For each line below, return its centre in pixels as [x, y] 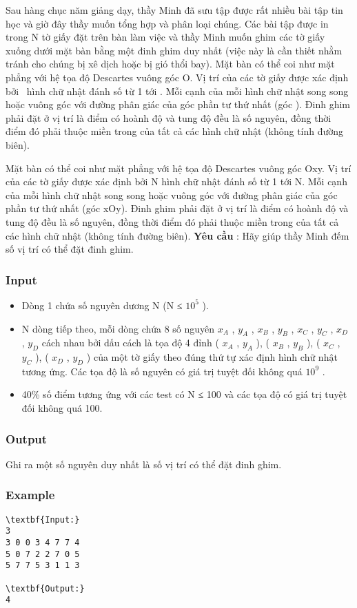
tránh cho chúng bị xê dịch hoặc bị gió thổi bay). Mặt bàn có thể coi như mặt [170, 64]
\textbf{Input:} [43, 520]
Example [30, 495]
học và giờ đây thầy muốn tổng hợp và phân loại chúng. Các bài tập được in [167, 23]
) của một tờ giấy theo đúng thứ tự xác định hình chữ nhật [212, 357]
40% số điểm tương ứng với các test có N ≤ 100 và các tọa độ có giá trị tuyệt [184, 394]
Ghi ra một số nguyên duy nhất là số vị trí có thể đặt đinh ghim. [144, 464]
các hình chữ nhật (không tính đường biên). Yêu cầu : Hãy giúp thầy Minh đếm [177, 235]
